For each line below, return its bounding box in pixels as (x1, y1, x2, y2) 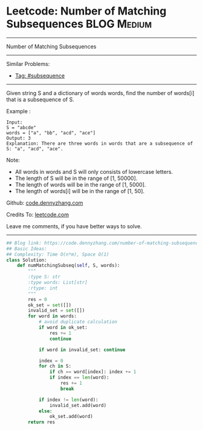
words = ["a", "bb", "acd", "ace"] (6, 130, 96, 136)
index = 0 (38, 357, 63, 364)
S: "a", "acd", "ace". (6, 145, 63, 152)
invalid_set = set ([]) (28, 308, 85, 314)
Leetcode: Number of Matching (6, 4, 167, 18)
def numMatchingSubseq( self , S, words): (17, 262, 120, 269)
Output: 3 (6, 135, 31, 141)
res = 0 (28, 296, 47, 302)
